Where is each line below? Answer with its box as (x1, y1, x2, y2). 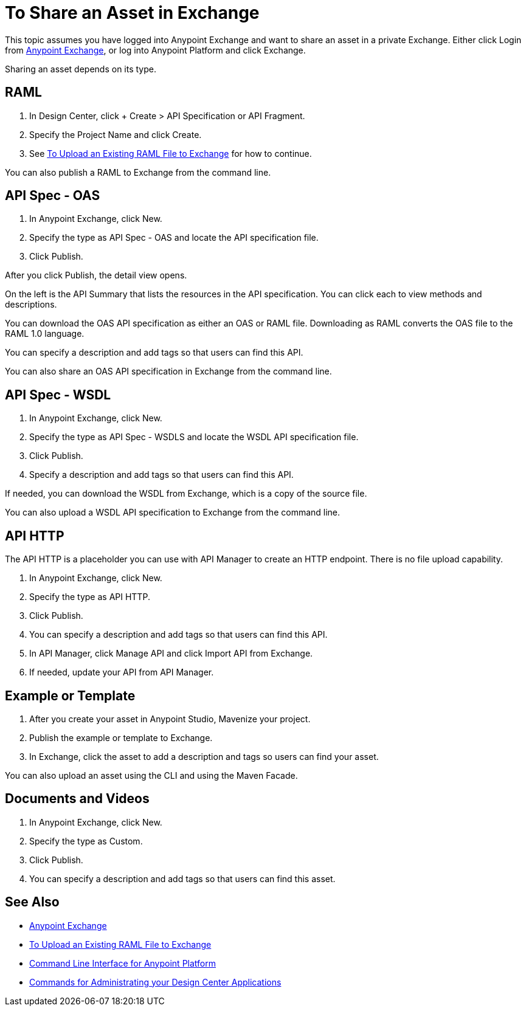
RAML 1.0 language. (5, 328, 85, 339)
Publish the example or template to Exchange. (29, 732, 213, 743)
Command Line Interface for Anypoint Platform (29, 958, 216, 968)
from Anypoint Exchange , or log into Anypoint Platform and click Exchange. (5, 44, 306, 55)
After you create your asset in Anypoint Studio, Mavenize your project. (29, 713, 311, 724)
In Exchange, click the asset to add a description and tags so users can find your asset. (29, 751, 379, 762)
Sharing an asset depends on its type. (5, 63, 156, 74)
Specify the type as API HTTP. (29, 592, 150, 602)
